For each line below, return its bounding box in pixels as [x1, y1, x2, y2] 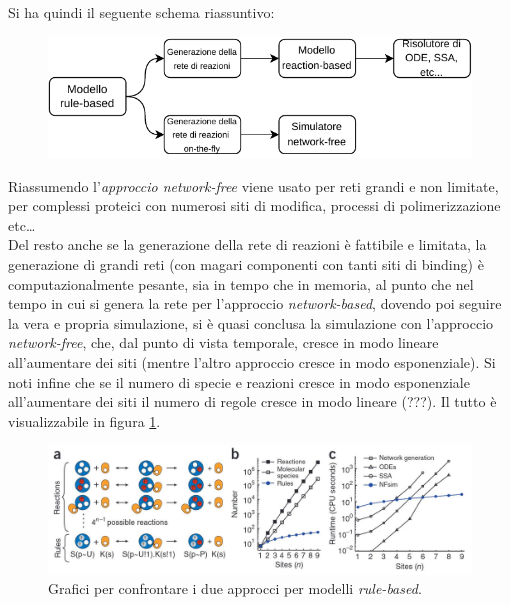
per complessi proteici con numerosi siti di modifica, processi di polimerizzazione [8, 195, 501, 216]
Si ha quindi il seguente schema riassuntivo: [8, 2, 275, 22]
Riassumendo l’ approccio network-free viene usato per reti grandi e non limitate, [8, 175, 499, 196]
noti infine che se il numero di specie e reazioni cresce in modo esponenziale [8, 371, 470, 392]
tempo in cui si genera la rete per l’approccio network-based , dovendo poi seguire [8, 293, 502, 314]
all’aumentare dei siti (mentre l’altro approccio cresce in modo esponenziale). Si [8, 352, 496, 373]
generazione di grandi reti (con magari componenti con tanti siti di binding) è [8, 254, 484, 275]
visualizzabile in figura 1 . [8, 410, 161, 431]
